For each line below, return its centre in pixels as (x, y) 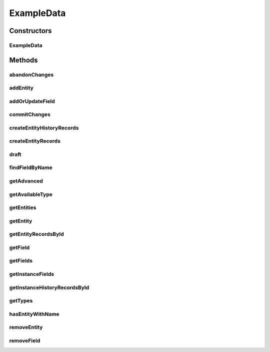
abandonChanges (31, 74)
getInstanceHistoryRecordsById (49, 287)
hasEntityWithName (34, 314)
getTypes (21, 301)
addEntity (21, 88)
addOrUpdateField (32, 101)
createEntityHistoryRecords (44, 127)
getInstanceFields (32, 274)
